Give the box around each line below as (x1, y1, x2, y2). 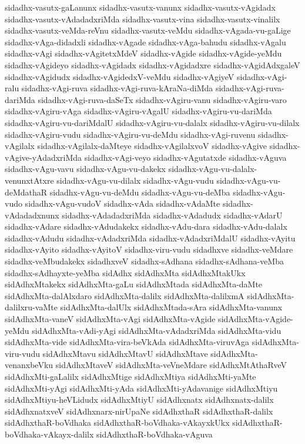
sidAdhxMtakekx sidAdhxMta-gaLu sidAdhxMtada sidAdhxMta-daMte (5, 278, 263, 290)
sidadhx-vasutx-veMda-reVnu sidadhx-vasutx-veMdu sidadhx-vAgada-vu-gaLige (5, 24, 291, 37)
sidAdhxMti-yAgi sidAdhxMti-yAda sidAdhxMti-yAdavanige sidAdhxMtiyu (5, 382, 278, 394)
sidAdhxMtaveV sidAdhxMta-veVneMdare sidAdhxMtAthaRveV (55, 359, 287, 371)
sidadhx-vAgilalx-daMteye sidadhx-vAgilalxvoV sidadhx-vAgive (37, 140, 267, 152)
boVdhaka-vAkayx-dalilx (5, 428, 94, 440)
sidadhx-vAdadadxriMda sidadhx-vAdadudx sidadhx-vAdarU (62, 208, 283, 221)
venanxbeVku (5, 359, 53, 371)
